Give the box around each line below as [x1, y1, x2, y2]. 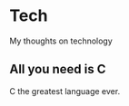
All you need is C [9, 62, 106, 77]
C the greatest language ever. [9, 85, 121, 96]
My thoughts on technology [9, 35, 114, 46]
